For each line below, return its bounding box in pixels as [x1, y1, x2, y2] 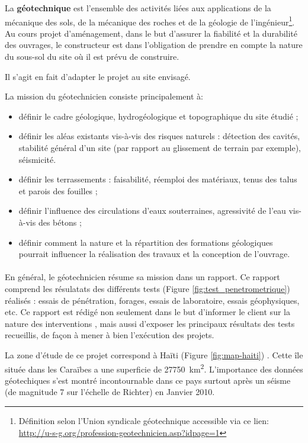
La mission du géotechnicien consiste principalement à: [5, 90, 203, 102]
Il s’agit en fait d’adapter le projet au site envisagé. [5, 70, 191, 82]
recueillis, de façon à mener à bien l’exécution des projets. [5, 329, 214, 341]
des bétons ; [38, 216, 82, 228]
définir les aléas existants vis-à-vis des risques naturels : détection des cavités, [18, 130, 300, 142]
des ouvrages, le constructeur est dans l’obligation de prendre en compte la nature [5, 38, 303, 51]
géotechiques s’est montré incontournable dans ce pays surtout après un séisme [5, 374, 291, 386]
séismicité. [18, 153, 56, 165]
